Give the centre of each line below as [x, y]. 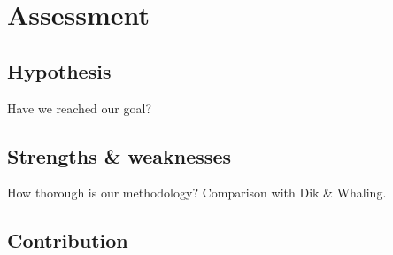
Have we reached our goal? [79, 108]
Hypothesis [59, 70]
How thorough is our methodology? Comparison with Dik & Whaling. [197, 193]
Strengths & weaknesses [119, 155]
